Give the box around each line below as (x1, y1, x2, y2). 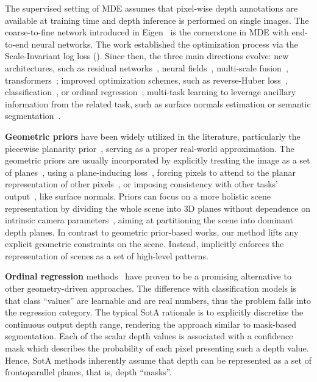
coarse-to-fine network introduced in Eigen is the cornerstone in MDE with (5, 26, 289, 38)
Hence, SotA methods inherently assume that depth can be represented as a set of (5, 353, 312, 366)
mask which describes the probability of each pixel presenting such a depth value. (5, 342, 309, 355)
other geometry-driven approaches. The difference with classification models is (5, 282, 297, 295)
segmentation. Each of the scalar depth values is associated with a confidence (5, 330, 293, 342)
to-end (5, 37, 29, 50)
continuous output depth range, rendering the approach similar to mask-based (5, 317, 297, 330)
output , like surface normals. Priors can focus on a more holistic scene (5, 189, 271, 202)
